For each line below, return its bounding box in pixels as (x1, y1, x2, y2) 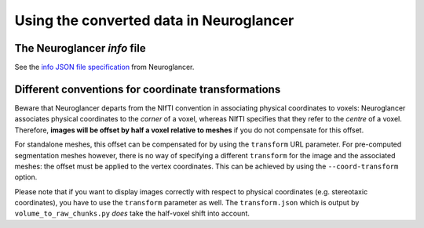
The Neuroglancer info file (14, 42, 146, 55)
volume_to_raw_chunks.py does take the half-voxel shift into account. (14, 208, 250, 219)
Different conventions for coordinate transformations (14, 82, 281, 96)
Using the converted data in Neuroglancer (14, 12, 294, 29)
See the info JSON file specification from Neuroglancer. (14, 63, 195, 72)
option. (14, 172, 38, 182)
